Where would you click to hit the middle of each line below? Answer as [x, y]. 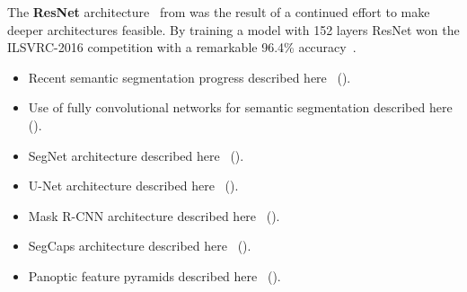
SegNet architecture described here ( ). [136, 155]
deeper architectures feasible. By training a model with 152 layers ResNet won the [233, 29]
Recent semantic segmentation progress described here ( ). [189, 77]
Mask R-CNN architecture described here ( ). [154, 215]
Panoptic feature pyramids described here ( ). [154, 275]
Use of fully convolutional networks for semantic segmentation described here [240, 107]
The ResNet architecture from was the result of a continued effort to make [219, 12]
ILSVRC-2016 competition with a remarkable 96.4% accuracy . [182, 47]
